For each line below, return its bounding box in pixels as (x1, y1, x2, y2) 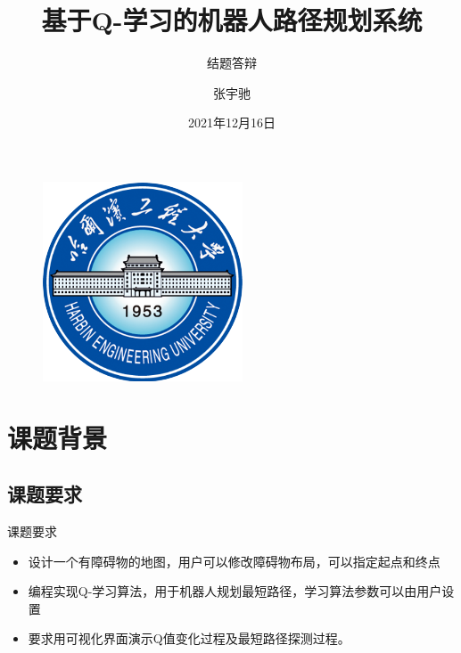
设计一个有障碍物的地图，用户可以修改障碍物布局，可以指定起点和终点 (28, 551, 440, 570)
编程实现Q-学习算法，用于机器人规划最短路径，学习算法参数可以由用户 (28, 582, 442, 600)
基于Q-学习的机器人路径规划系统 (41, 2, 423, 38)
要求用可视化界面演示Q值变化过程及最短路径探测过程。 (28, 629, 350, 648)
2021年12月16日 (188, 113, 276, 132)
